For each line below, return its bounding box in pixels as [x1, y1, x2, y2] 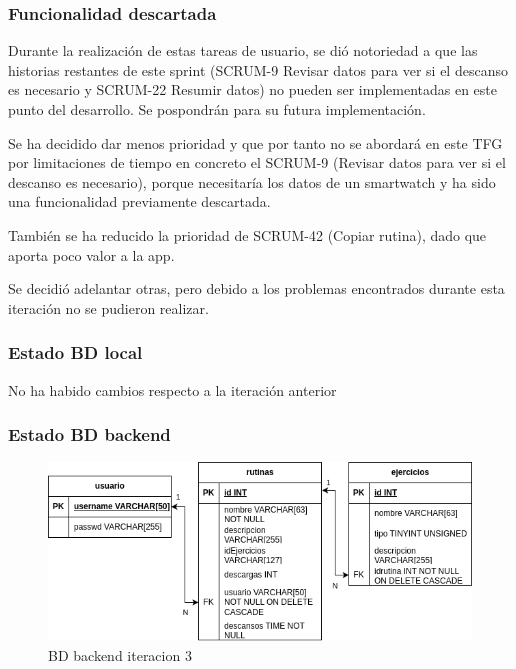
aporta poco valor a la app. [8, 244, 175, 265]
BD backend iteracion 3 [48, 644, 192, 665]
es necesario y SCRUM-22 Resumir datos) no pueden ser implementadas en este [8, 79, 498, 100]
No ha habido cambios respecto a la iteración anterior [8, 379, 337, 400]
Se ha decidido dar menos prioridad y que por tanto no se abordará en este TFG [8, 132, 503, 153]
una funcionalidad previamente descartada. [8, 191, 271, 212]
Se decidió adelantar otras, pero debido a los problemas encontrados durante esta [8, 278, 505, 299]
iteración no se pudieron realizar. [8, 297, 209, 318]
